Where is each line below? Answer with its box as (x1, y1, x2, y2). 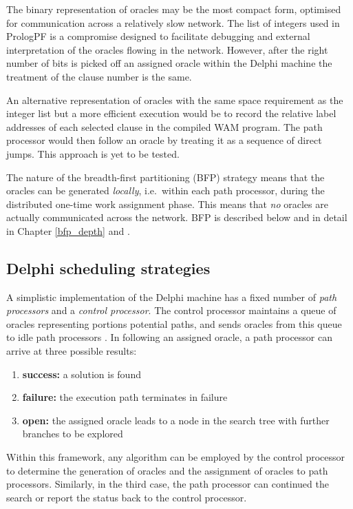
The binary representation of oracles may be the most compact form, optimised (6, 2, 341, 16)
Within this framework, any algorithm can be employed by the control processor (6, 450, 345, 464)
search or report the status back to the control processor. (6, 490, 247, 504)
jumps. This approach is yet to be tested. (6, 146, 180, 160)
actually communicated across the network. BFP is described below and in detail (6, 210, 347, 225)
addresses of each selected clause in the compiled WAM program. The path (6, 119, 323, 134)
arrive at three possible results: (6, 344, 137, 358)
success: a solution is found (22, 366, 141, 381)
